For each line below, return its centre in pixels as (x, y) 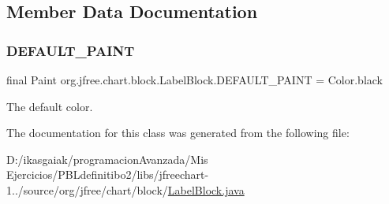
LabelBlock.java (206, 189)
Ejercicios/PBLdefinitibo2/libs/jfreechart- (108, 174)
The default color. (50, 106)
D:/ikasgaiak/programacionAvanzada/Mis (107, 159)
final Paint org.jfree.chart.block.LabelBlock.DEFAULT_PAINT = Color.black (195, 80)
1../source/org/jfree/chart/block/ (87, 189)
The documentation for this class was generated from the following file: (178, 133)
